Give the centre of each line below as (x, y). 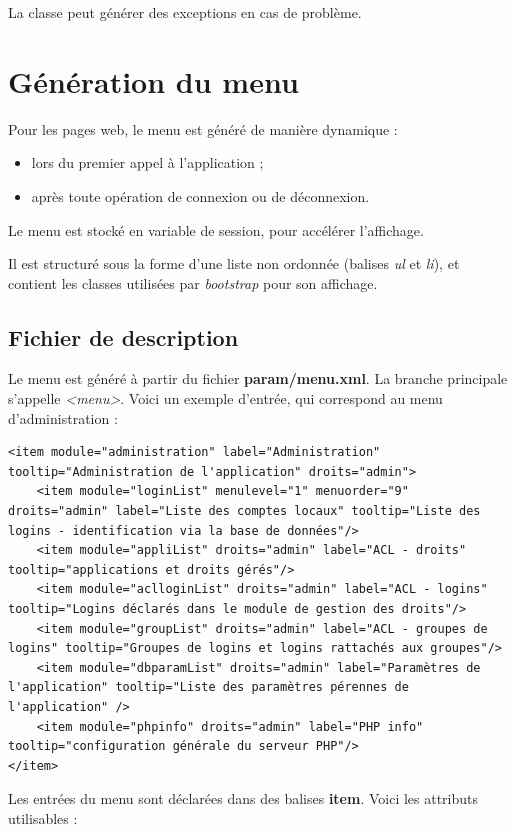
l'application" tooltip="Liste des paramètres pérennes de (208, 687)
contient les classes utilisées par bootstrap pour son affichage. (193, 282)
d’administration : (63, 417)
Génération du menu (153, 80)
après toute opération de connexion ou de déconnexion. (200, 195)
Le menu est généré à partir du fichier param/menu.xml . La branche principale (258, 378)
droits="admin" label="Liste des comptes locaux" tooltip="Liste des (244, 511)
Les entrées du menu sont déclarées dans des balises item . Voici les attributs (243, 798)
